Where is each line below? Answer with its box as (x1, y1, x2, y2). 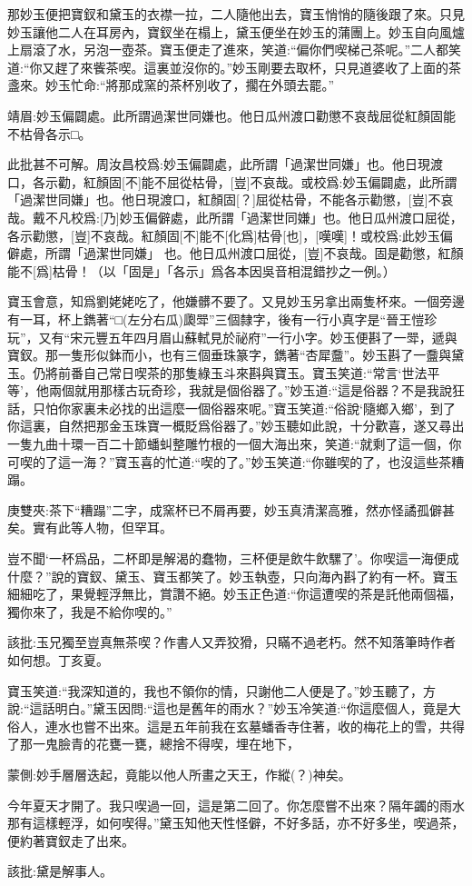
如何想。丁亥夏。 (7, 651, 109, 669)
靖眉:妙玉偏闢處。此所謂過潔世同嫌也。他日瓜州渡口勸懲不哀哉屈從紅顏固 (7, 105, 443, 124)
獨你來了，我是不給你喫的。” (7, 602, 172, 621)
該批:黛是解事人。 (7, 861, 113, 881)
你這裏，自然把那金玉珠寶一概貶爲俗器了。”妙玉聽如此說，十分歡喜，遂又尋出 (7, 416, 465, 435)
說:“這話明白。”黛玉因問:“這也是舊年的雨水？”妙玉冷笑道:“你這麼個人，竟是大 (7, 699, 461, 718)
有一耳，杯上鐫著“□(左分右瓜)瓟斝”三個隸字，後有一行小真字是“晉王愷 (7, 309, 425, 328)
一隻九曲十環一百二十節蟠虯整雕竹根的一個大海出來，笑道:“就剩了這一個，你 (7, 434, 462, 453)
